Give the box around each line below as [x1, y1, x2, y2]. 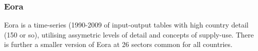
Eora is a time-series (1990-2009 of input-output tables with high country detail [4, 19, 248, 30]
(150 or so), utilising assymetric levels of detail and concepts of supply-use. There [4, 29, 254, 39]
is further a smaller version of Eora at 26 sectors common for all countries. [4, 39, 232, 49]
